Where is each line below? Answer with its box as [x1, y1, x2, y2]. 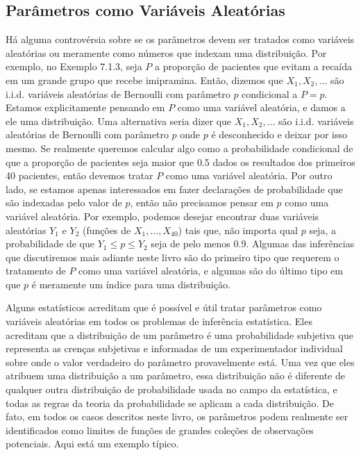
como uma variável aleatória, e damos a [177, 100, 346, 115]
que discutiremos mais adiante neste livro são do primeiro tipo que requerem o [6, 249, 339, 264]
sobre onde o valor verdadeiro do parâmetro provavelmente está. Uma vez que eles [6, 354, 355, 369]
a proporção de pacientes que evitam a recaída [154, 59, 353, 74]
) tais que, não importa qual [178, 222, 299, 237]
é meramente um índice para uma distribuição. [31, 276, 230, 291]
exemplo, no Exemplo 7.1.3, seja [6, 59, 142, 74]
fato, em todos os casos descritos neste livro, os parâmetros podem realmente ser [6, 409, 349, 424]
